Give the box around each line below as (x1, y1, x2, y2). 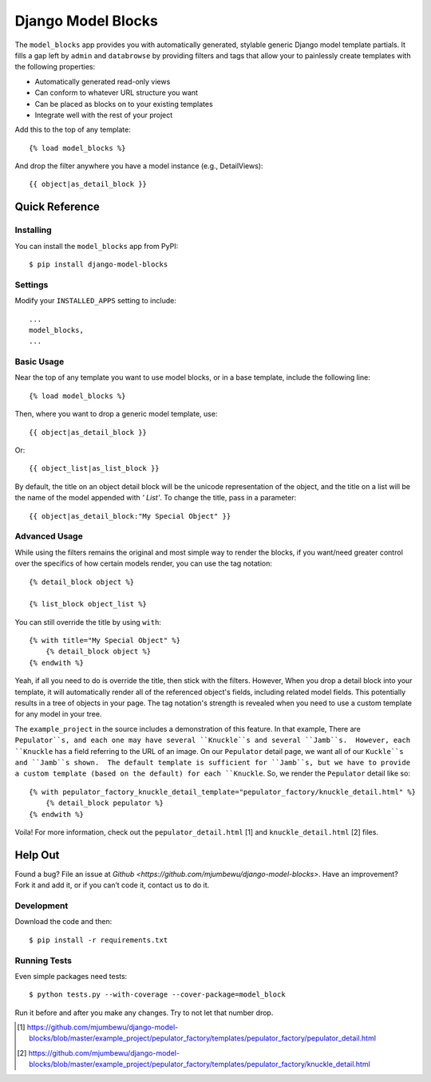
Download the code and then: (14, 917, 113, 926)
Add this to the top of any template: (14, 124, 131, 135)
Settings (14, 279, 49, 290)
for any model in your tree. (14, 709, 102, 719)
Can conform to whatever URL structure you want (34, 88, 199, 97)
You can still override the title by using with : (14, 617, 161, 626)
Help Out (14, 848, 60, 862)
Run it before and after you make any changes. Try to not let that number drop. (14, 1008, 274, 1017)
